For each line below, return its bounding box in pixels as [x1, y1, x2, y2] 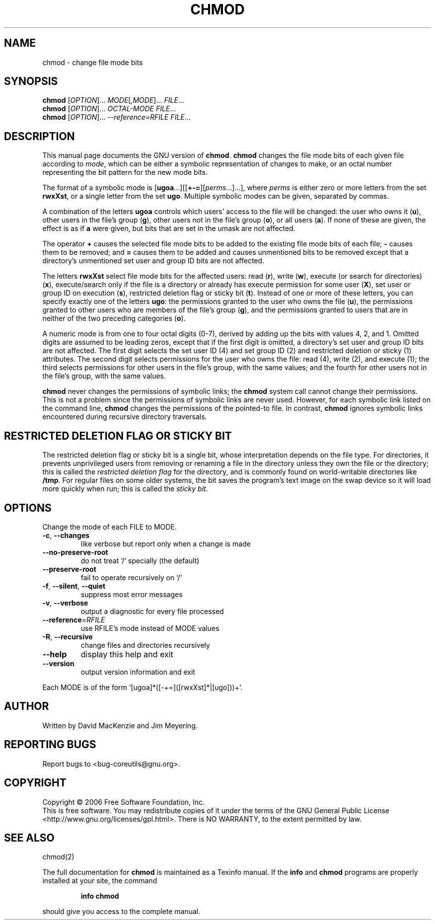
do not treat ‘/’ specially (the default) [80, 556, 200, 565]
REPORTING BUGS [4, 738, 96, 751]
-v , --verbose [42, 598, 88, 607]
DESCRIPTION [4, 130, 75, 143]
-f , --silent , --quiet [42, 581, 106, 590]
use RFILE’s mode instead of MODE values [80, 623, 219, 632]
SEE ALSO [4, 831, 55, 844]
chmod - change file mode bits [42, 58, 143, 67]
